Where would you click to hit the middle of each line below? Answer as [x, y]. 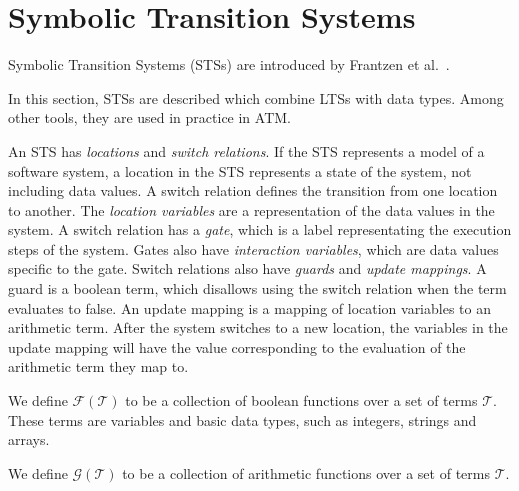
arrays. [29, 439]
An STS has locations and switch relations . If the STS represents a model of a [246, 150]
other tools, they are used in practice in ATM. [149, 117]
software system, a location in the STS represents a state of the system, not [240, 170]
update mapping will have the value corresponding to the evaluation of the [237, 346]
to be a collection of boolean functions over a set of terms [301, 400]
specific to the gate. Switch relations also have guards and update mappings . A [247, 268]
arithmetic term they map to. [98, 366]
